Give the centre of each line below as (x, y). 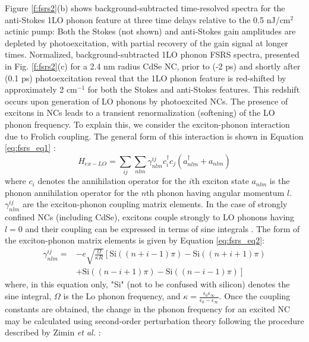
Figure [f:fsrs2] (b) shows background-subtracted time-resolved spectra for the (145, 8)
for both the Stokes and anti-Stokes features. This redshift (194, 89)
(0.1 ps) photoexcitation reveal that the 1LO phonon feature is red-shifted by (146, 77)
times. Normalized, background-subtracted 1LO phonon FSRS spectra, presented (152, 54)
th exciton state (220, 181)
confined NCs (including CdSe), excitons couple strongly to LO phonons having (150, 217)
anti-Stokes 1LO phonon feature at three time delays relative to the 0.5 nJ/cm (148, 19)
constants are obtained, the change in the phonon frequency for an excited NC (148, 309)
